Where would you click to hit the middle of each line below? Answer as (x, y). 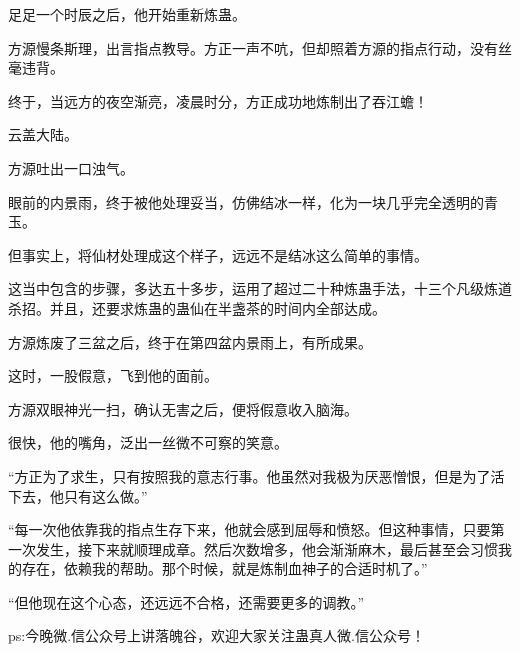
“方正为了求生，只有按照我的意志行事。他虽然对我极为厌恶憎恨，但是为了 (249, 475)
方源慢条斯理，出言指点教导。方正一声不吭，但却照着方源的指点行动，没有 (253, 47)
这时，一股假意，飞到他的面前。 (113, 375)
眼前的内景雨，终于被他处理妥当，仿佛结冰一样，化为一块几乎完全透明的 (246, 201)
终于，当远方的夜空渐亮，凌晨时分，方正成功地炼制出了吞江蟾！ (218, 100)
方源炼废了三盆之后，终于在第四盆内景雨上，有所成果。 (190, 341)
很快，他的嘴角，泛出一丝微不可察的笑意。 (148, 442)
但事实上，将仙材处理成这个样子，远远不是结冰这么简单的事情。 (218, 254)
